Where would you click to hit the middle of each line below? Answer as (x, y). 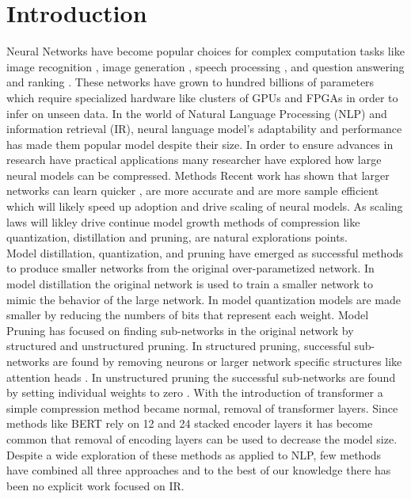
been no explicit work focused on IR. (95, 485)
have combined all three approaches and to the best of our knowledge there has (199, 470)
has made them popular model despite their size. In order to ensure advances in (200, 144)
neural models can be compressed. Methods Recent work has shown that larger (198, 175)
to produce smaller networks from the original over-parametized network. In (190, 268)
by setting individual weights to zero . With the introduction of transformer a (195, 392)
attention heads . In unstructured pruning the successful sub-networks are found (201, 377)
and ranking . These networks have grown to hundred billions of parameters (190, 82)
